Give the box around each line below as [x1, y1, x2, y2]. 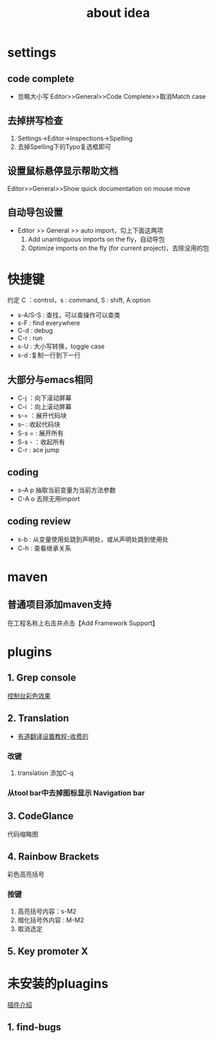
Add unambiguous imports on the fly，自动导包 [27, 235, 165, 244]
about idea [87, 5, 150, 21]
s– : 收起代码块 [17, 420, 61, 429]
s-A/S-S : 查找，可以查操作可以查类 [17, 311, 121, 319]
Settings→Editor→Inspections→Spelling [17, 134, 133, 142]
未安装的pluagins [7, 976, 109, 992]
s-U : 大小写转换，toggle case [17, 342, 105, 350]
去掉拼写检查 [7, 115, 63, 127]
